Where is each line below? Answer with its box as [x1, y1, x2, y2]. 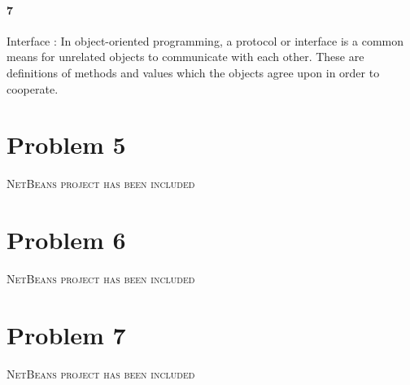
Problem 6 [7, 223, 126, 256]
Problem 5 [7, 128, 126, 161]
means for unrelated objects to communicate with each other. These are [7, 48, 364, 65]
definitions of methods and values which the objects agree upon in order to [7, 63, 380, 81]
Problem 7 [7, 317, 126, 351]
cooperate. [7, 80, 59, 97]
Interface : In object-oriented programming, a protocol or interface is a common [7, 32, 403, 49]
